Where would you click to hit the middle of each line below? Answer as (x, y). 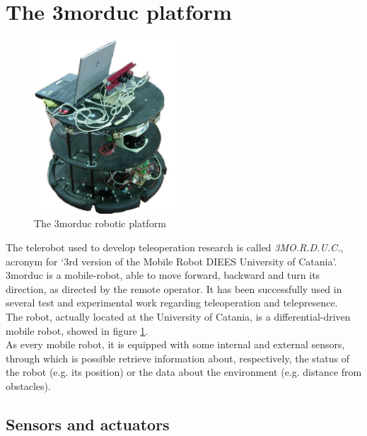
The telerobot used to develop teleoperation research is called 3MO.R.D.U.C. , (175, 247)
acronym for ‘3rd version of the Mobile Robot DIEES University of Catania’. (171, 261)
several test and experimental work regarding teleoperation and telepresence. (172, 303)
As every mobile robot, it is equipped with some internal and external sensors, (175, 344)
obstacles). (28, 385)
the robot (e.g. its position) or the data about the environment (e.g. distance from (184, 372)
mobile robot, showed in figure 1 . (77, 330)
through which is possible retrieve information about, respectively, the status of (178, 358)
